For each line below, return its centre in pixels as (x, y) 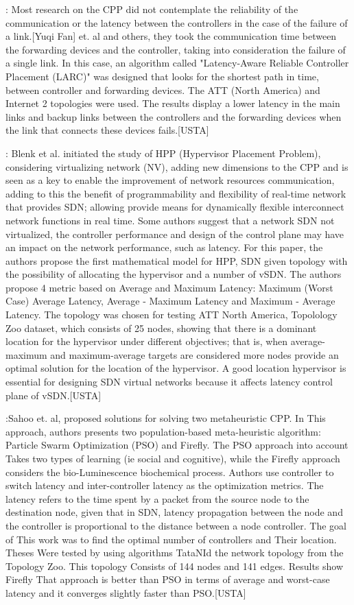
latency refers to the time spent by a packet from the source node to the (157, 498)
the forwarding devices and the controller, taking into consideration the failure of (176, 49)
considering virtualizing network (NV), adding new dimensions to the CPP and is (177, 166)
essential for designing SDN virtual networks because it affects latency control (169, 382)
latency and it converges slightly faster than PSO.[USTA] (126, 592)
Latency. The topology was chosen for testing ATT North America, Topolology (172, 315)
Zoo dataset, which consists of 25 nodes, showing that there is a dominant (161, 328)
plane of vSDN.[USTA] (54, 395)
